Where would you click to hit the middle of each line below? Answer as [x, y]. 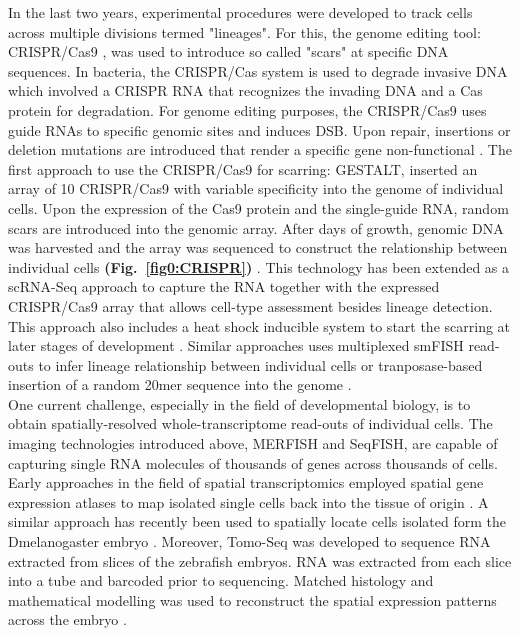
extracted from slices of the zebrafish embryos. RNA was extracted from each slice [260, 560]
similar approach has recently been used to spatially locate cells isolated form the [257, 521]
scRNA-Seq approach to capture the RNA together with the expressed [224, 286]
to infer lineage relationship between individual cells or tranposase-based [260, 364]
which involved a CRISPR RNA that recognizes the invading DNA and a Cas [245, 90]
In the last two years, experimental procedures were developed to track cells [240, 12]
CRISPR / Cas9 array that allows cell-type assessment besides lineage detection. [250, 305]
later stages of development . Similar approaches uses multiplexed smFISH [236, 345]
